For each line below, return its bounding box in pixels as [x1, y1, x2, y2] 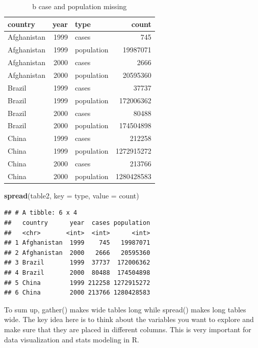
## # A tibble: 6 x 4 [4, 209, 78, 217]
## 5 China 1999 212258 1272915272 [4, 279, 150, 286]
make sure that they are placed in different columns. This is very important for [4, 324, 251, 334]
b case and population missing [32, 1, 127, 11]
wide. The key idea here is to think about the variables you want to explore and [4, 314, 254, 325]
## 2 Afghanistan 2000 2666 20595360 [4, 249, 150, 256]
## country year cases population [4, 219, 150, 226]
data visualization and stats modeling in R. [4, 334, 139, 344]
